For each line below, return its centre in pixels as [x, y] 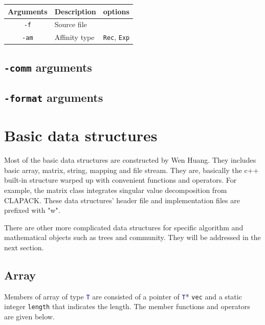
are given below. [29, 317]
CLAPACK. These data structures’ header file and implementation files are [122, 200]
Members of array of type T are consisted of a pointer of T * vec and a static [123, 296]
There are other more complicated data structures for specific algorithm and [124, 227]
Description [75, 11]
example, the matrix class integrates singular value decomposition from [116, 190]
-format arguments [54, 97]
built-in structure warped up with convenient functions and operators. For [120, 180]
